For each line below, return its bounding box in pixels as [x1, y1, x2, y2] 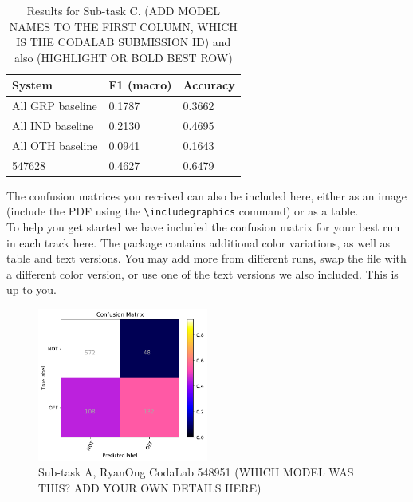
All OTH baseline [12, 136, 98, 153]
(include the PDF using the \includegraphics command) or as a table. [6, 203, 359, 219]
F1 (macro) [108, 77, 172, 93]
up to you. [6, 281, 57, 298]
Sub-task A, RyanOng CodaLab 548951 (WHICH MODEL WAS [38, 464, 354, 480]
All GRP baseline [12, 97, 97, 114]
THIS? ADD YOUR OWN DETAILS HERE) [38, 479, 262, 496]
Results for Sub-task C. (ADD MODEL [26, 2, 220, 18]
